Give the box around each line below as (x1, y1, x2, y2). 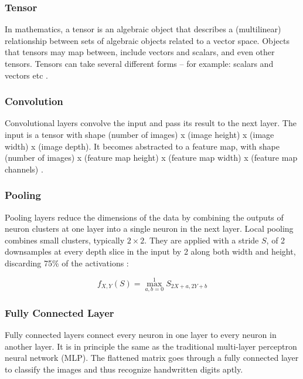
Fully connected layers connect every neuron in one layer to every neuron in (5, 329, 277, 341)
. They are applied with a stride (144, 234, 259, 246)
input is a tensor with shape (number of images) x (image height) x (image (5, 128, 274, 140)
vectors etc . (5, 69, 48, 81)
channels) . (5, 163, 43, 175)
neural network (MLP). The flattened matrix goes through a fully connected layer (5, 351, 299, 364)
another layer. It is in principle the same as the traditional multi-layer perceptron (5, 340, 297, 352)
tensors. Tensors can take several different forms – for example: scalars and (5, 57, 274, 69)
